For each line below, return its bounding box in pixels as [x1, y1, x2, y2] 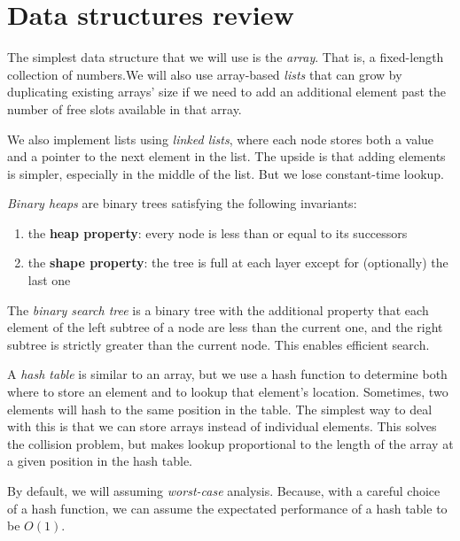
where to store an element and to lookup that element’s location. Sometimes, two [7, 383, 448, 401]
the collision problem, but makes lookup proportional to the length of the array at [7, 434, 454, 452]
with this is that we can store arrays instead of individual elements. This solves [7, 417, 437, 436]
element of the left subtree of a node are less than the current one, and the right [7, 318, 443, 336]
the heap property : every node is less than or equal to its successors [27, 223, 408, 242]
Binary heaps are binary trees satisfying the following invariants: [7, 194, 357, 213]
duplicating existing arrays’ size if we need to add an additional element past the [7, 82, 447, 101]
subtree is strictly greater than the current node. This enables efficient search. [7, 335, 430, 353]
